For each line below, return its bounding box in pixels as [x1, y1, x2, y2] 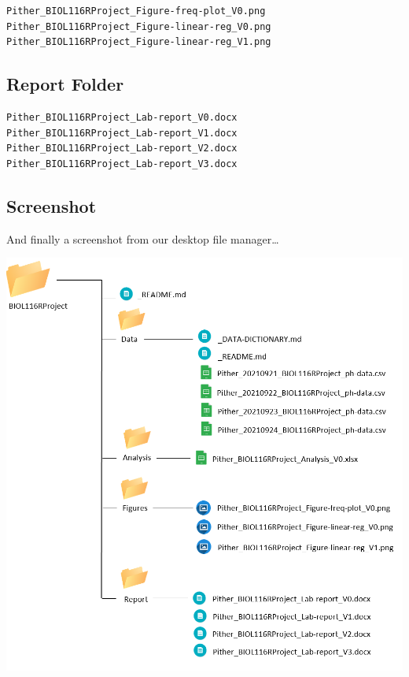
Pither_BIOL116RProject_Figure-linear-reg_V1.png [6, 36, 271, 48]
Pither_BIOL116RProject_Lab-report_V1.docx [6, 127, 238, 139]
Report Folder [6, 72, 124, 96]
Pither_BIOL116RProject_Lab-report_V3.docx [6, 158, 238, 169]
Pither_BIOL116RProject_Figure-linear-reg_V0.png [6, 20, 271, 32]
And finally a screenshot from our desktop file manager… [6, 230, 279, 247]
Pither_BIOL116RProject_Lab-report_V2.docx [6, 143, 238, 154]
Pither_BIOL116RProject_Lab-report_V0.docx [6, 111, 238, 123]
